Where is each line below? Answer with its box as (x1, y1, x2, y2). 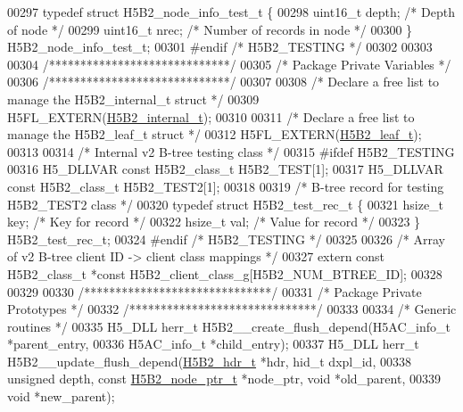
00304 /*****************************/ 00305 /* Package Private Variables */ (7, 54, 451, 73)
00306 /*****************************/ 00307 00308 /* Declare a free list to (7, 72, 440, 91)
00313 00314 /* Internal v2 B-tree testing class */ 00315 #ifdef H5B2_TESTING (7, 142, 455, 161)
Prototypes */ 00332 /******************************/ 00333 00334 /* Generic (7, 300, 457, 318)
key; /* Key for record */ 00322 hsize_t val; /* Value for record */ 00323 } (7, 212, 421, 231)
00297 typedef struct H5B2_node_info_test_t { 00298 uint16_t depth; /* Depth (7, 3, 455, 21)
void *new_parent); (7, 387, 115, 406)
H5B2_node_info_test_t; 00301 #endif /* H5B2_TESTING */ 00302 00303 (7, 37, 433, 56)
